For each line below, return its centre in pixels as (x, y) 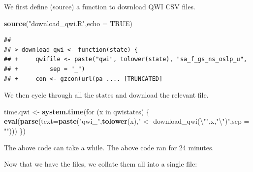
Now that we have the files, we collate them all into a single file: (101, 164)
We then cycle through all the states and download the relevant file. (106, 95)
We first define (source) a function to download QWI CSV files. (100, 6)
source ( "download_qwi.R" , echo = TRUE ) (68, 23)
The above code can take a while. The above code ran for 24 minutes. (109, 147)
